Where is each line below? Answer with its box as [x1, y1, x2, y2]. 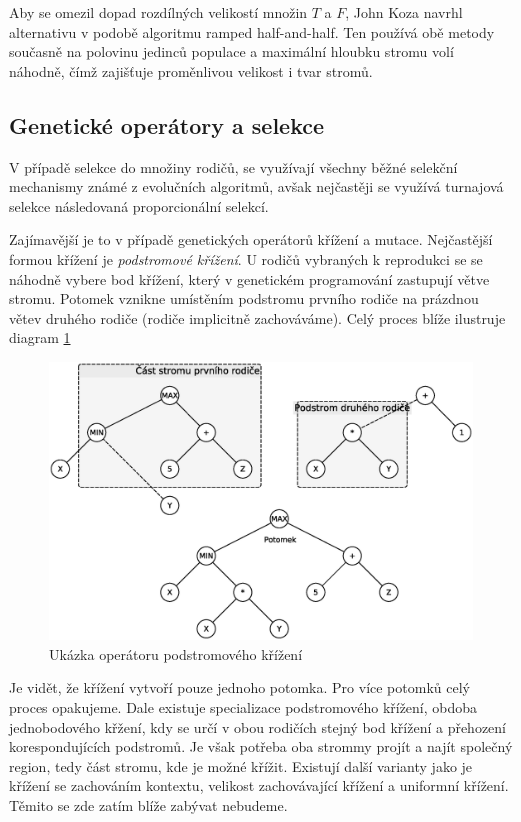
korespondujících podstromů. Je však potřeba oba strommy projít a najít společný [9, 736, 513, 757]
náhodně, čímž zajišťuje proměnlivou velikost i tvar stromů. [9, 60, 373, 81]
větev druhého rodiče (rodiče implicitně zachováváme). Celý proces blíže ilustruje [9, 307, 506, 328]
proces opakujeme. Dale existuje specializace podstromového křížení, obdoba [9, 696, 478, 717]
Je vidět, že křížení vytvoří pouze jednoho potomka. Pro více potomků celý [9, 677, 470, 698]
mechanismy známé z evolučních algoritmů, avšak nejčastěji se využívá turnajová [9, 176, 504, 197]
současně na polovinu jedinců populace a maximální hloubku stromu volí [9, 41, 454, 62]
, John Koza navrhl [345, 2, 463, 22]
